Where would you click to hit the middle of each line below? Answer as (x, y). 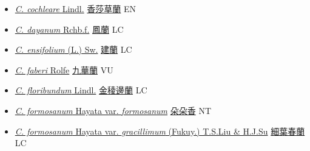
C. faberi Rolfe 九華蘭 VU (64, 69)
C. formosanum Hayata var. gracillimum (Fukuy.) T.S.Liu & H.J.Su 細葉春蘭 (160, 131)
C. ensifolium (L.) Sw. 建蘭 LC (73, 49)
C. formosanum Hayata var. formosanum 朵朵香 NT (113, 110)
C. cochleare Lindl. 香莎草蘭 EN (76, 8)
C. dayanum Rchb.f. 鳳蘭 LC (69, 29)
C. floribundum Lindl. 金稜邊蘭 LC (81, 90)
